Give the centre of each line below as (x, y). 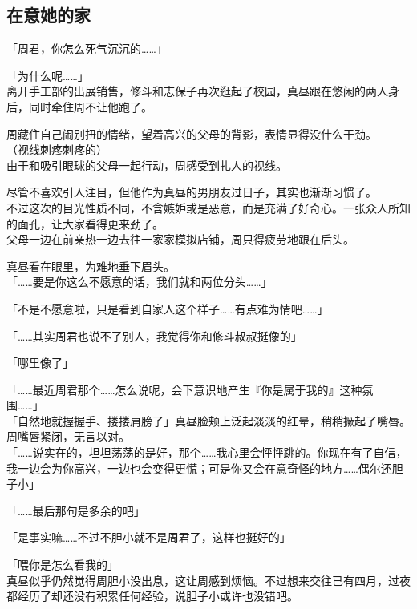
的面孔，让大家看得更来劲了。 (85, 223)
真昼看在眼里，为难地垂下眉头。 (91, 266)
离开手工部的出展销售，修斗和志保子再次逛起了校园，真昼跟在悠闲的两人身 (203, 91)
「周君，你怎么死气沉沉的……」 (87, 48)
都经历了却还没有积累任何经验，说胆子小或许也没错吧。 (152, 596)
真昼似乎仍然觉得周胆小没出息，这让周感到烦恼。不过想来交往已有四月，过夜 (208, 580)
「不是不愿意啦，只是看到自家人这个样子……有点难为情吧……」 (168, 308)
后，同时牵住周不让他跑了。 (79, 106)
